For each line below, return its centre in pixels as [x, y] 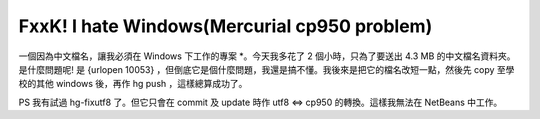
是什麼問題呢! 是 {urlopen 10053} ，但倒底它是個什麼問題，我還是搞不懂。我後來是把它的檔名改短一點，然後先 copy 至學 [266, 69]
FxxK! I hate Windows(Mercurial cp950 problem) [225, 26]
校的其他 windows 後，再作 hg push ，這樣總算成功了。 [133, 84]
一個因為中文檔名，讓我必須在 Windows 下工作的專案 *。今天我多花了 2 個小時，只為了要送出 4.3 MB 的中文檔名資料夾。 [267, 56]
